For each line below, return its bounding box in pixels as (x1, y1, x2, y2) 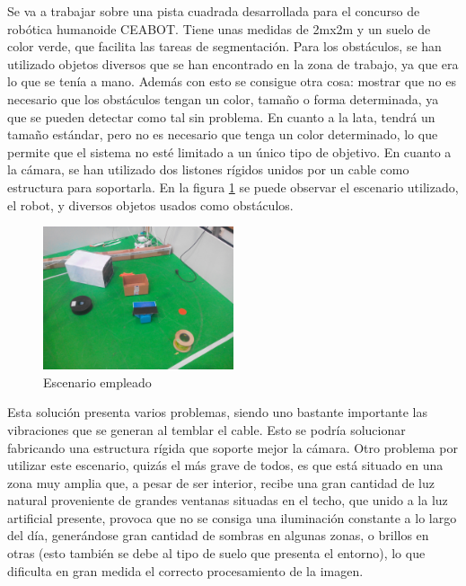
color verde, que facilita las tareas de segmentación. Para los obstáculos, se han (7, 37, 442, 56)
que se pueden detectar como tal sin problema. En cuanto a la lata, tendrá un (7, 107, 435, 126)
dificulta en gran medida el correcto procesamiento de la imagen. (7, 561, 364, 580)
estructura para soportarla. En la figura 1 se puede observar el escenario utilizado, (7, 177, 459, 196)
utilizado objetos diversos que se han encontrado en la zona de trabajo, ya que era (7, 54, 459, 73)
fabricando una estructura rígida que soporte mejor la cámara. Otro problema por (7, 438, 458, 457)
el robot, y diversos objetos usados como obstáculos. (7, 195, 294, 214)
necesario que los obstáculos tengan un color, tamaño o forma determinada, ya (7, 89, 439, 108)
